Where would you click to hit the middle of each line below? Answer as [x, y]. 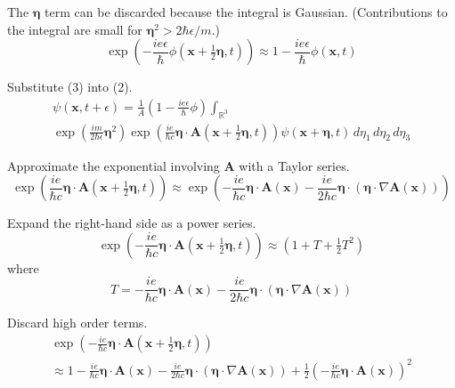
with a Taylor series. [294, 165]
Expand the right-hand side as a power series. [132, 223]
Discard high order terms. [77, 323]
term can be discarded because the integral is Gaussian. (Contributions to [246, 12]
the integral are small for [75, 29]
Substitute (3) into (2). [70, 87]
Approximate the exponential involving [114, 165]
